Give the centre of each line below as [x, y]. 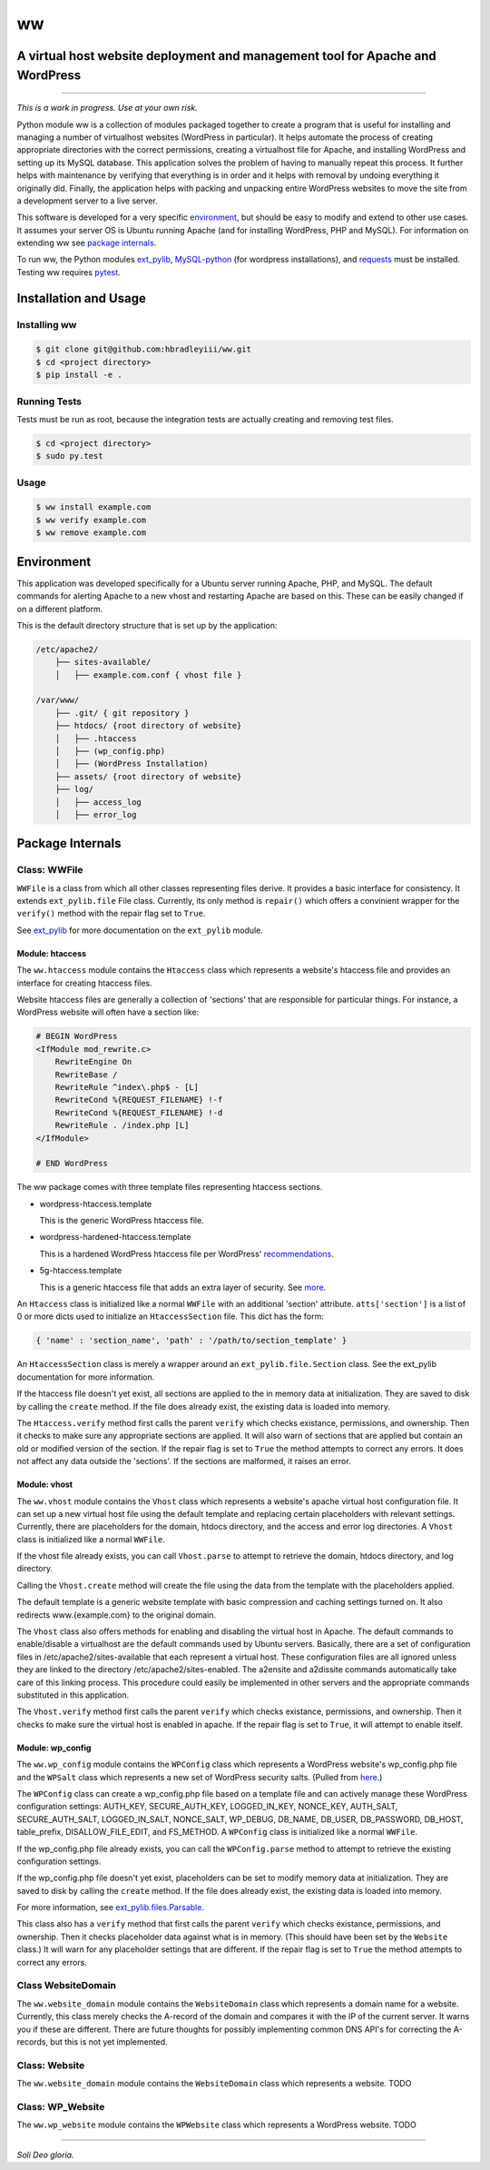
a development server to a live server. [87, 201]
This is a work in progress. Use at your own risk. [108, 108]
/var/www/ [58, 700]
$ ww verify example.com [91, 520]
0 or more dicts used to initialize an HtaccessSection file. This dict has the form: [170, 1316]
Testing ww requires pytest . [69, 272]
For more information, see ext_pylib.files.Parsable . [110, 1907]
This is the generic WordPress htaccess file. [122, 1221]
